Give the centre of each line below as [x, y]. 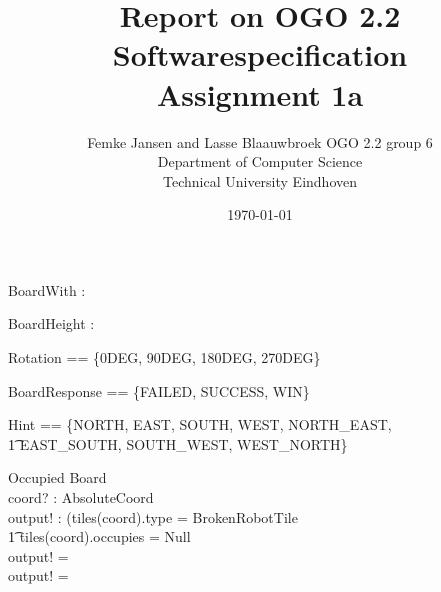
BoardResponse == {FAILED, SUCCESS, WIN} [159, 390]
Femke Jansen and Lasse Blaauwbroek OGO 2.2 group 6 [260, 141]
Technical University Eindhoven [260, 180]
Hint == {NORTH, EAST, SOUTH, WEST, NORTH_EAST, [200, 424]
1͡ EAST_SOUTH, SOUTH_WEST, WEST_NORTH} [178, 443]
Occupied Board [57, 477]
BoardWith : [47, 289]
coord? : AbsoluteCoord [81, 497]
